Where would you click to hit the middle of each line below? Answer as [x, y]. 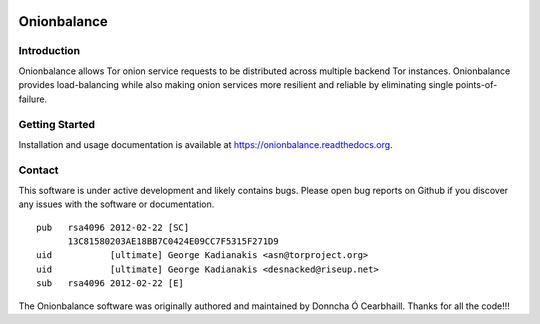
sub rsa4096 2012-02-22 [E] [110, 283]
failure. [33, 99]
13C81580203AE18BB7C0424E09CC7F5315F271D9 [173, 241]
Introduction [49, 51]
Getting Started [56, 125]
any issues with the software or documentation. [116, 204]
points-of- [476, 85]
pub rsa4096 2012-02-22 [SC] [113, 227]
